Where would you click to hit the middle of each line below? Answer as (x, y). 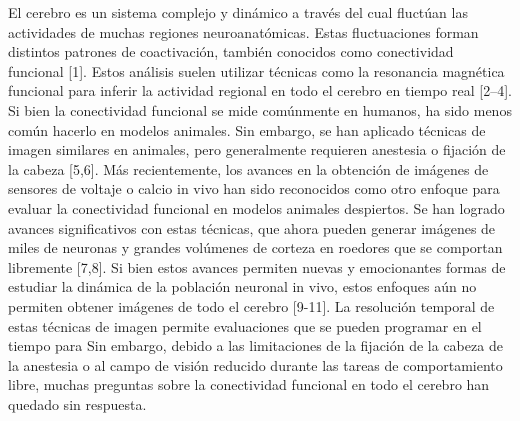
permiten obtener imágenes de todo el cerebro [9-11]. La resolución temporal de (251, 305)
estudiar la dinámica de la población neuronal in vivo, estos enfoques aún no (242, 286)
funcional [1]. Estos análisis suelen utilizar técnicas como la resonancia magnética (256, 70)
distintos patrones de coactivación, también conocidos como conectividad (231, 51)
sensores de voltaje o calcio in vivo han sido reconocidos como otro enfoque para (254, 188)
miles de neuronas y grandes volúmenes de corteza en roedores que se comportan (255, 247)
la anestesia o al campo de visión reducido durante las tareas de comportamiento (255, 364)
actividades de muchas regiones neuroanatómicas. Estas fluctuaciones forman (243, 31)
